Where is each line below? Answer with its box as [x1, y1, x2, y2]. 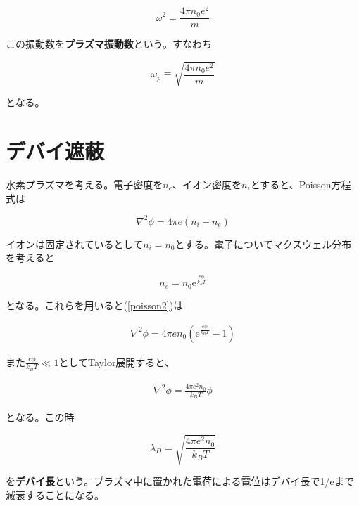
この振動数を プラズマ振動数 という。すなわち [6, 37, 212, 51]
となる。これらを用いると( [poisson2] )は [6, 297, 184, 312]
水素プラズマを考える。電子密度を [6, 177, 163, 191]
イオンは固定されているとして [6, 236, 144, 251]
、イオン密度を [172, 177, 242, 191]
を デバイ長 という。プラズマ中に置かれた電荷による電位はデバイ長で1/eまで [6, 474, 354, 488]
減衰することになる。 [6, 488, 104, 502]
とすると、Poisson [250, 177, 332, 191]
